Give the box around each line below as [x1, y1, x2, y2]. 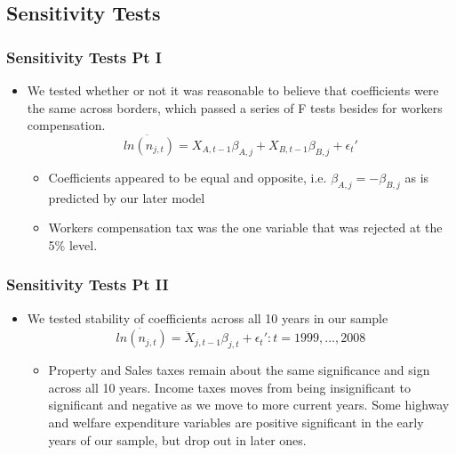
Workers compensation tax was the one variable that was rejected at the [48, 218, 443, 237]
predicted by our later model [48, 188, 205, 207]
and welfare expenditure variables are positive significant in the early [48, 412, 424, 431]
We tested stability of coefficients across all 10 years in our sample [27, 308, 388, 327]
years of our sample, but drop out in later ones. [48, 430, 307, 449]
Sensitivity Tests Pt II [6, 273, 169, 296]
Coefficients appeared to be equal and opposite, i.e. [48, 167, 327, 186]
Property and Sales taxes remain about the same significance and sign [48, 361, 430, 379]
